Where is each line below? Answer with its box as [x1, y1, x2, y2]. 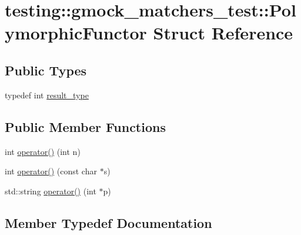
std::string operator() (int [5, 184, 96, 197]
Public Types [5, 61, 87, 79]
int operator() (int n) [5, 145, 81, 157]
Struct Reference [153, 21, 293, 45]
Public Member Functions [5, 117, 166, 135]
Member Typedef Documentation [5, 213, 212, 231]
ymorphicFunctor [5, 21, 147, 45]
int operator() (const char [5, 165, 97, 177]
